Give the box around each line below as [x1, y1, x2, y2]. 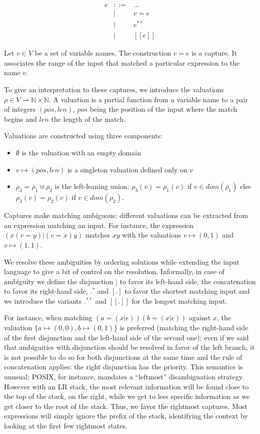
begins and [4, 113, 37, 124]
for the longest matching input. [131, 295, 227, 306]
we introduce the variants [4, 295, 82, 306]
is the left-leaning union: [54, 181, 129, 191]
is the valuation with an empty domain [21, 147, 141, 157]
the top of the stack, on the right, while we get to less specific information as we [4, 391, 250, 401]
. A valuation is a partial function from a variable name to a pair [49, 94, 248, 104]
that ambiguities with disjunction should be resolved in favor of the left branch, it [4, 342, 255, 352]
